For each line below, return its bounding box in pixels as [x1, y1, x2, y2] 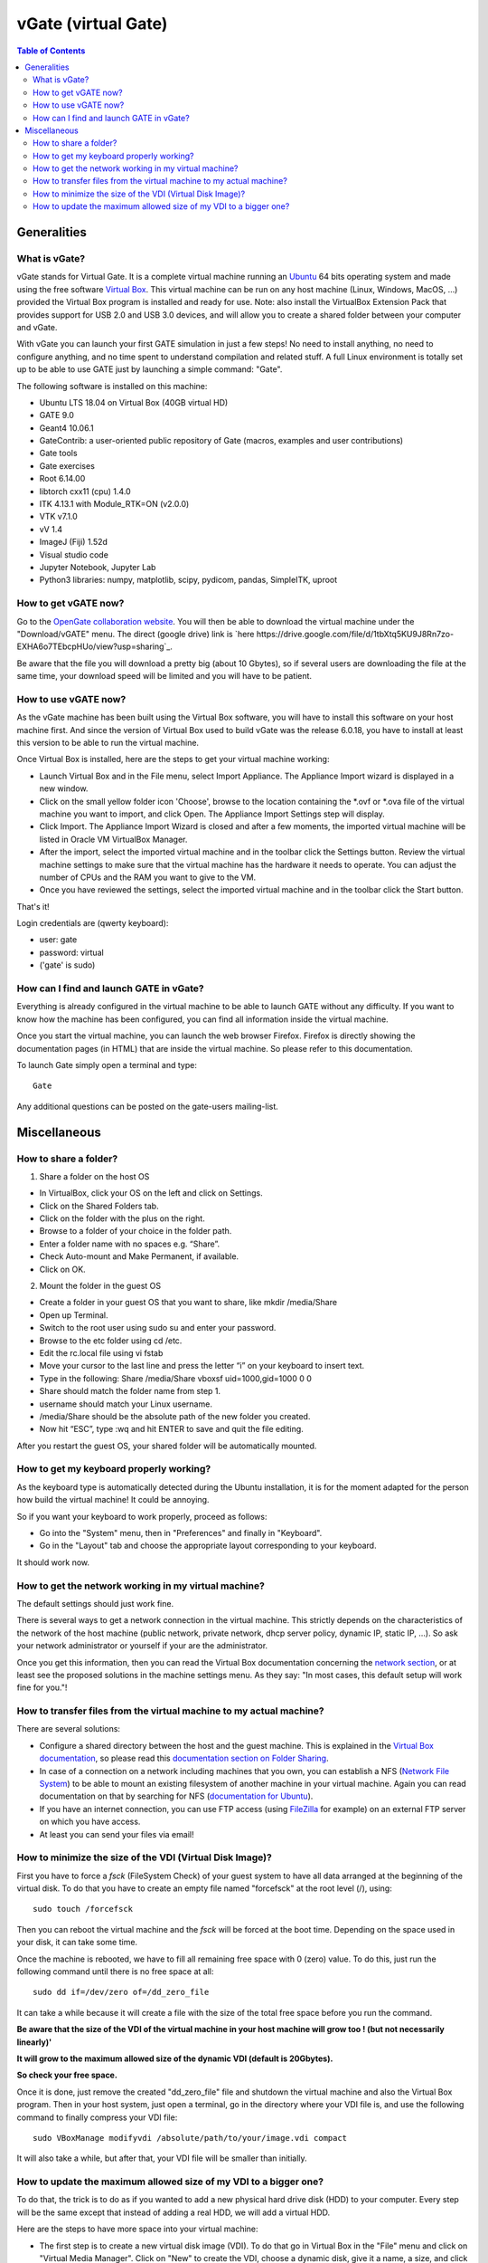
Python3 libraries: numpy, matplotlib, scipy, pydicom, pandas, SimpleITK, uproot [39, 575, 338, 586]
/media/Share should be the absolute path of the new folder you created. [39, 1410, 311, 1421]
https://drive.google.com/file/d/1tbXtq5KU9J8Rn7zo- [256, 628, 455, 639]
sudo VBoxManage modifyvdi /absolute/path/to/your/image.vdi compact [33, 2133, 348, 2143]
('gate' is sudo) [39, 960, 96, 970]
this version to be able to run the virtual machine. [16, 738, 199, 748]
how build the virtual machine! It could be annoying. [16, 1494, 210, 1505]
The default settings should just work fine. [16, 1598, 174, 1609]
